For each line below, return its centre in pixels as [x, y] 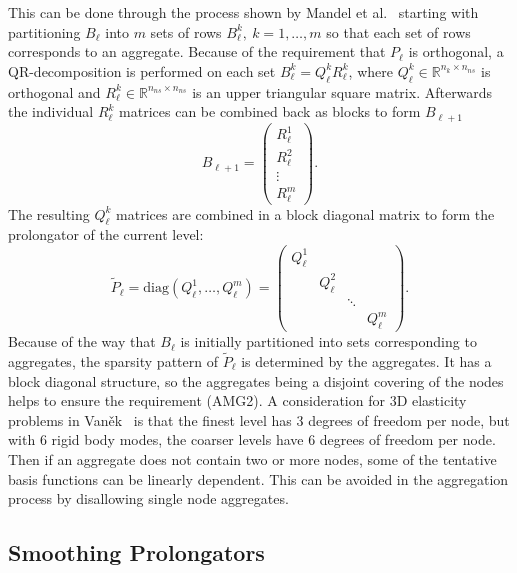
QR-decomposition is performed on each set [142, 70]
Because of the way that [82, 341]
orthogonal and [54, 91]
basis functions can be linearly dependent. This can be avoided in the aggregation [258, 478]
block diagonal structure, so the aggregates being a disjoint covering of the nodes [256, 380]
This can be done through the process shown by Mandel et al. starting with [243, 12]
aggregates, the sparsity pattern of [113, 360]
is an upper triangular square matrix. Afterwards [342, 91]
